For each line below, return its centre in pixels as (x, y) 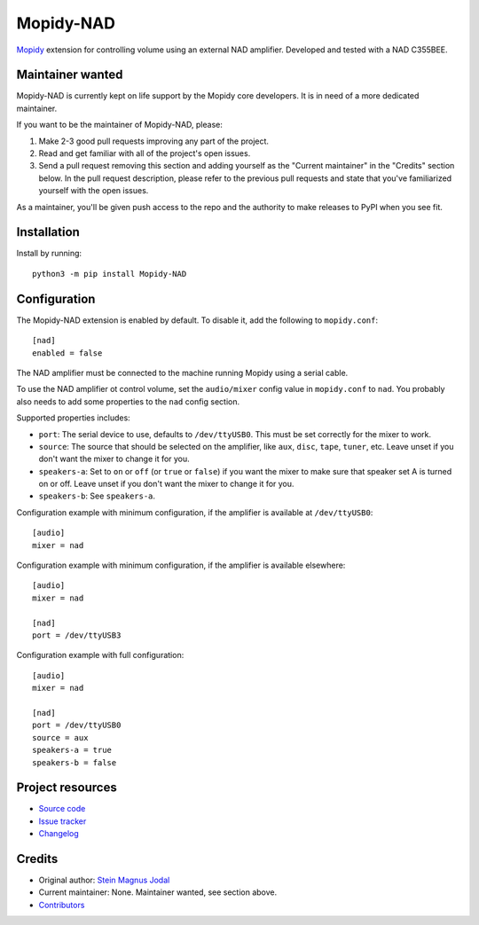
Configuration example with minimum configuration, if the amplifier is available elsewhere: (181, 565)
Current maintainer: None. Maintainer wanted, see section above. (158, 892)
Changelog (59, 834)
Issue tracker (63, 821)
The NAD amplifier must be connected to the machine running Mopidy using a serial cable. (182, 372)
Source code (62, 809)
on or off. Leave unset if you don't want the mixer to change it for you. (166, 484)
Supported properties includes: (73, 418)
